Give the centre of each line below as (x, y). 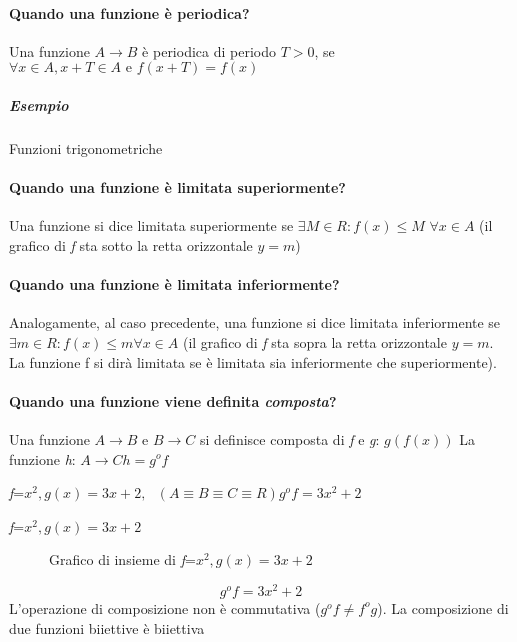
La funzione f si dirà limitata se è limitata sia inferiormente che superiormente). (253, 361)
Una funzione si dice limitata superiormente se (151, 225)
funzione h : (42, 458)
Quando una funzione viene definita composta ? (173, 400)
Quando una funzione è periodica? (129, 12)
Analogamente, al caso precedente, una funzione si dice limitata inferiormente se (255, 322)
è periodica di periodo (209, 50)
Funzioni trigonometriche (86, 147)
